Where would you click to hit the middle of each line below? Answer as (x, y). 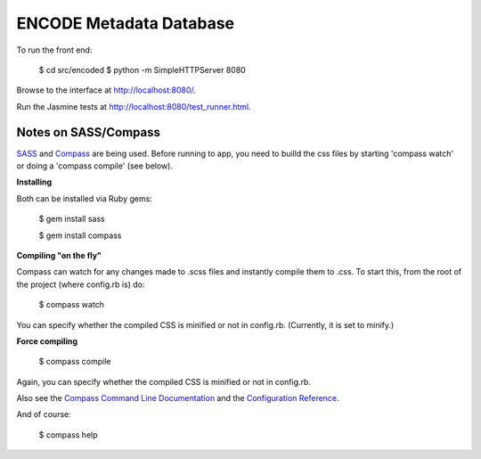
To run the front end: (54, 50)
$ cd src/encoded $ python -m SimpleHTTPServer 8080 (143, 70)
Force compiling (47, 341)
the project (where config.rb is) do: (81, 284)
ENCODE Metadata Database (126, 23)
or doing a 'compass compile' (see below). (95, 166)
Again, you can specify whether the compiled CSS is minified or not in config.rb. (164, 381)
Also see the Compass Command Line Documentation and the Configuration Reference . (178, 398)
